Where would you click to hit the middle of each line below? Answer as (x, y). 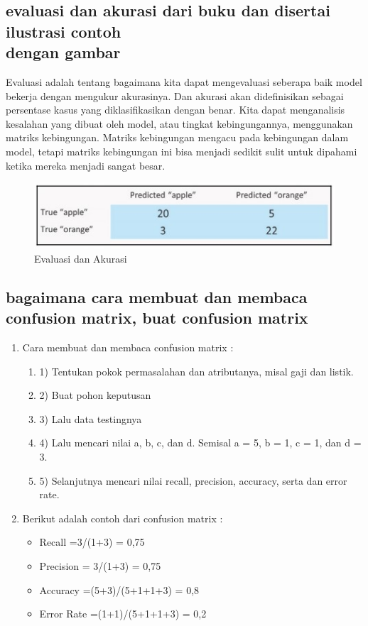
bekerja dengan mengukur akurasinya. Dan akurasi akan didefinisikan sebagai (175, 95)
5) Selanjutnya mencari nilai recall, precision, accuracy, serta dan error (193, 480)
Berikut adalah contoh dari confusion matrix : (123, 518)
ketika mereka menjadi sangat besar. (86, 165)
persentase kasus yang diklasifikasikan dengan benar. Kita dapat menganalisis (175, 110)
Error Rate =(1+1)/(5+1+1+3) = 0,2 (123, 614)
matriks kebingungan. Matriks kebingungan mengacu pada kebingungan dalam (177, 137)
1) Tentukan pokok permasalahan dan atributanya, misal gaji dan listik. (196, 371)
